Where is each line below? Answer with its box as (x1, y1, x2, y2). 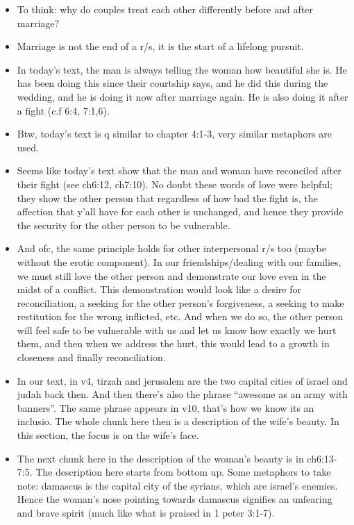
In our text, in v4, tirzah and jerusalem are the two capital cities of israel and (17, 373, 348, 387)
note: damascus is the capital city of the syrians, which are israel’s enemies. (17, 478, 338, 492)
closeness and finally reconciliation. (17, 350, 166, 365)
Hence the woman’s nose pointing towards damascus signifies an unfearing (17, 492, 332, 506)
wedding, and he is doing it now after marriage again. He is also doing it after (17, 89, 348, 103)
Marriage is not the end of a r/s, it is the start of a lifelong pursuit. (17, 39, 304, 53)
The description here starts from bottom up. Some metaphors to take (35, 465, 331, 479)
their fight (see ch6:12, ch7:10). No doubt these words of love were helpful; (17, 176, 332, 191)
